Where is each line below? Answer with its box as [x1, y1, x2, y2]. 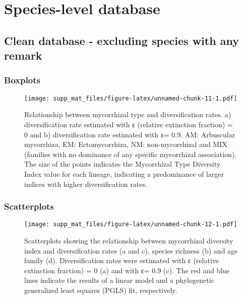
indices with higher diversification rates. [24, 178, 147, 189]
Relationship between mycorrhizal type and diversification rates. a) [24, 109, 231, 120]
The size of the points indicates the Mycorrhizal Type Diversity [24, 159, 221, 169]
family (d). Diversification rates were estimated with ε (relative [24, 255, 219, 266]
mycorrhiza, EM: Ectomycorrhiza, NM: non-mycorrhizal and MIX [24, 139, 227, 149]
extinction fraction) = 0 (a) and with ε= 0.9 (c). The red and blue [24, 265, 230, 275]
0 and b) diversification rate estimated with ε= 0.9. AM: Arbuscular [24, 129, 235, 139]
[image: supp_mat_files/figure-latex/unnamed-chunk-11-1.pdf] [24, 94, 237, 102]
